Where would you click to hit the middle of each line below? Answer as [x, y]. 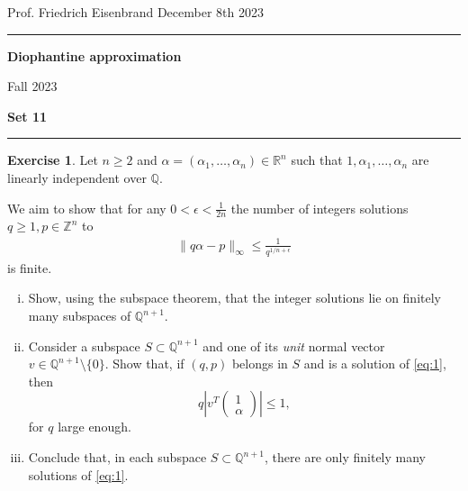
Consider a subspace [84, 346]
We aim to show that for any [87, 208]
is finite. [30, 267]
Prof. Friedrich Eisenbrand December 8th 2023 [135, 12]
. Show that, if [144, 364]
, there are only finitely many [345, 457]
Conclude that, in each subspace [117, 457]
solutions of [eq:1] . [78, 474]
